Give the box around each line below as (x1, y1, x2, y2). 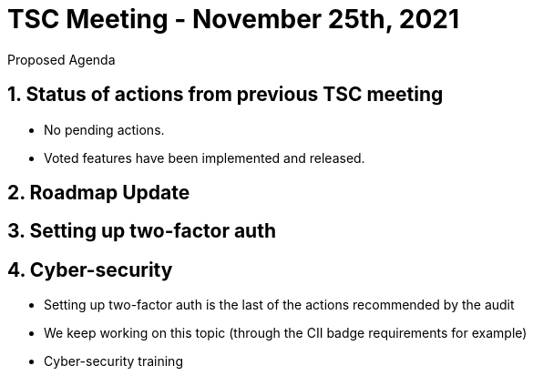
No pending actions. (44, 121, 165, 137)
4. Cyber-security (7, 258, 173, 281)
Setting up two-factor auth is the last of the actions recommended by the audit (44, 297, 515, 313)
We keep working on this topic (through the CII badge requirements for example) (44, 325, 528, 341)
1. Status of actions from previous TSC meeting (7, 83, 444, 107)
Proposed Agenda (7, 51, 116, 67)
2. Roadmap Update (7, 181, 190, 205)
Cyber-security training (44, 353, 183, 370)
